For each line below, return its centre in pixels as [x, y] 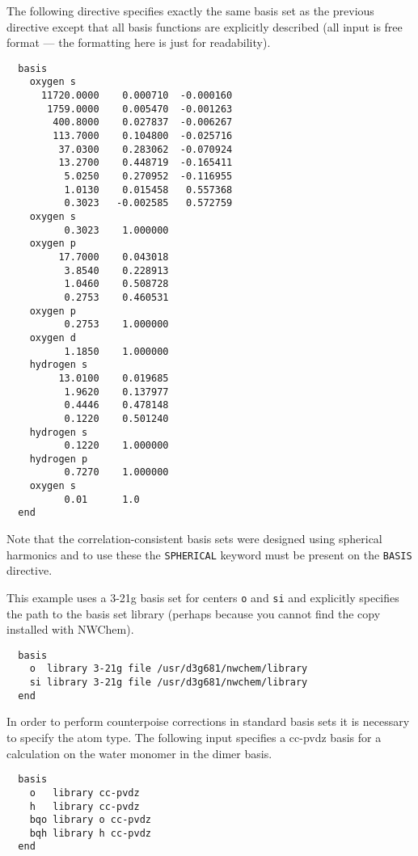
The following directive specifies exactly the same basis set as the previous [190, 11]
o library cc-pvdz [84, 793]
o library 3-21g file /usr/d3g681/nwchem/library [169, 669]
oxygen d [53, 337]
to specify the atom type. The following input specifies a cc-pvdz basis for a [194, 737]
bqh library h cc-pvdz [90, 833]
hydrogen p [59, 459]
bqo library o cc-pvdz [90, 820]
